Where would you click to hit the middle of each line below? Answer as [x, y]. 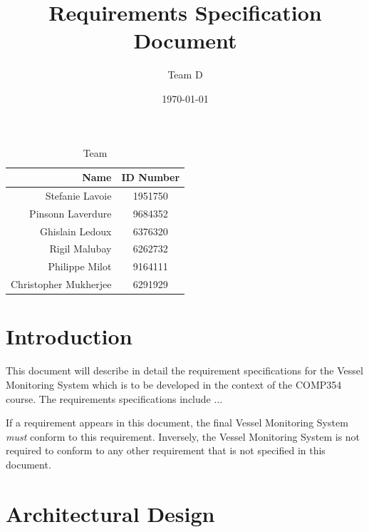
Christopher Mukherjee [61, 284]
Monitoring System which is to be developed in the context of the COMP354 [174, 384]
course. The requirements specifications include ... [114, 398]
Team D [185, 75]
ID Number [151, 177]
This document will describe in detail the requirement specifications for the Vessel [184, 370]
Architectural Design [110, 513]
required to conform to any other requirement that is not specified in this [166, 450]
